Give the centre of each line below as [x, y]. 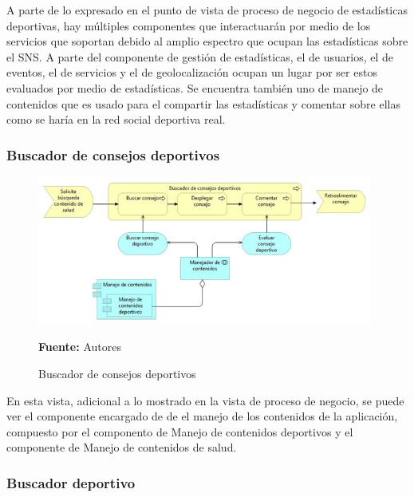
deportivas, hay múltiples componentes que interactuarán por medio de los [189, 25]
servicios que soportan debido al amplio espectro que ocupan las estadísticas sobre [207, 41]
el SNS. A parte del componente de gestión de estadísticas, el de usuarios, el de [200, 56]
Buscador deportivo [71, 482]
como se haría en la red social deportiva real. [116, 119]
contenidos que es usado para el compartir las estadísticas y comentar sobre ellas [203, 103]
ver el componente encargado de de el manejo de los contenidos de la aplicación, [202, 416]
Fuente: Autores [80, 347]
